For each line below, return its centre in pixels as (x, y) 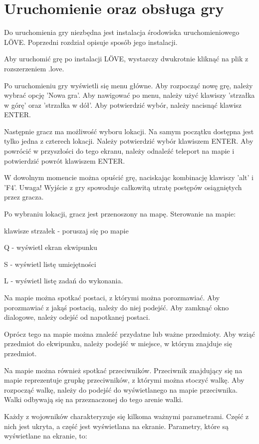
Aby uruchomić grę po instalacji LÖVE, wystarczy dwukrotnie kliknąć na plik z (126, 59)
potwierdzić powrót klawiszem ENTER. (65, 160)
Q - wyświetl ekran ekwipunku (51, 247)
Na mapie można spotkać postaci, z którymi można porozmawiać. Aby (112, 297)
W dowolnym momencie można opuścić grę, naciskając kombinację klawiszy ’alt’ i (129, 177)
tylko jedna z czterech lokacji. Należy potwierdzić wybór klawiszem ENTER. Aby (129, 141)
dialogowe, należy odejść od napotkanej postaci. (77, 317)
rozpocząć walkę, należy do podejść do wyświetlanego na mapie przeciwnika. (121, 389)
